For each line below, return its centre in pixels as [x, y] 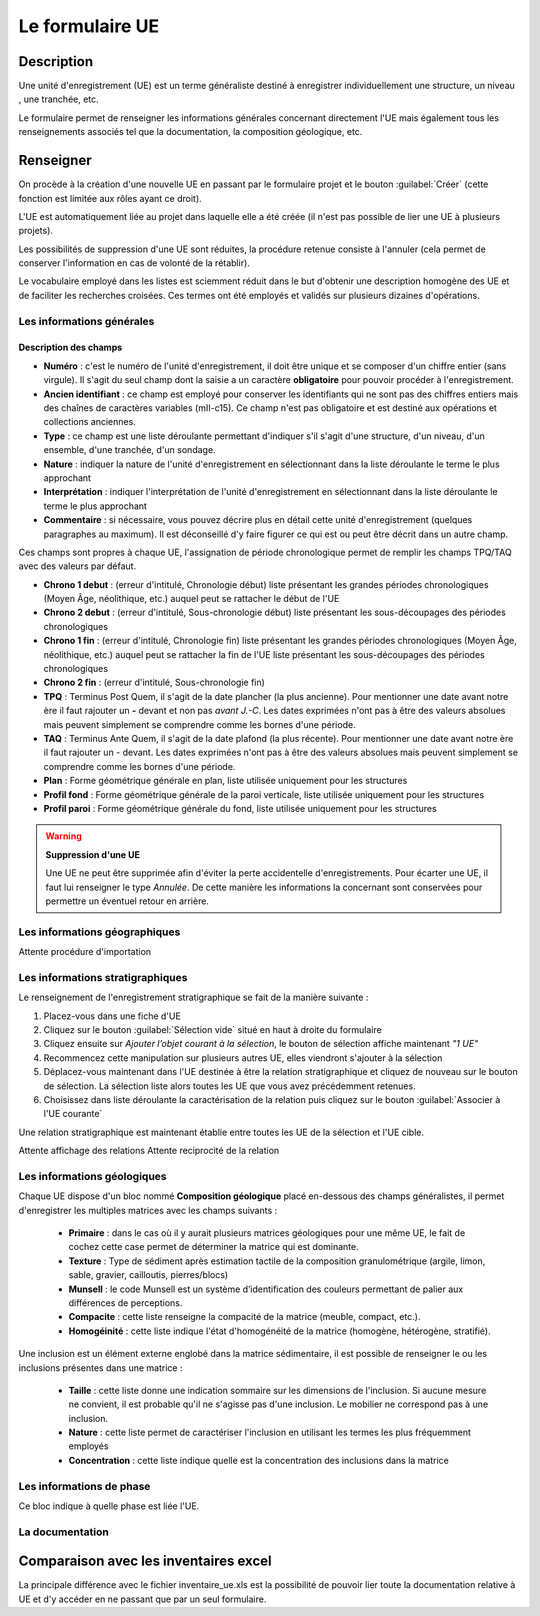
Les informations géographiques [99, 932]
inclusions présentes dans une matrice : [100, 1367]
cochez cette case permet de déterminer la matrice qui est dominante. [213, 1247]
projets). [36, 231]
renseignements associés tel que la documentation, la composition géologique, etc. [190, 132]
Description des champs [70, 347]
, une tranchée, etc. [58, 99]
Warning [63, 836]
